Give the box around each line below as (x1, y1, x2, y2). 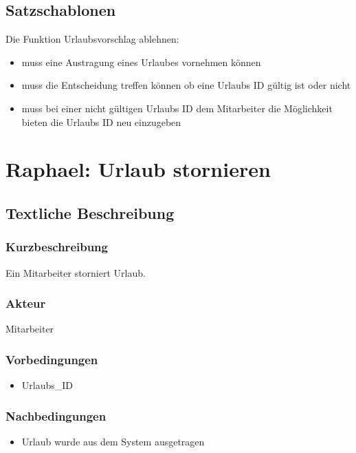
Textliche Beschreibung (5, 202, 175, 223)
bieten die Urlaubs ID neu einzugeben (21, 114, 181, 129)
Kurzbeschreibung (5, 238, 108, 255)
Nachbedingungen (5, 407, 107, 424)
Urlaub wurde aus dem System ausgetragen (21, 434, 205, 448)
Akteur (5, 295, 46, 312)
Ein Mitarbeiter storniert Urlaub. (5, 265, 146, 280)
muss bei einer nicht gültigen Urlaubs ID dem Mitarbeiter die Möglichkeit (21, 101, 333, 115)
